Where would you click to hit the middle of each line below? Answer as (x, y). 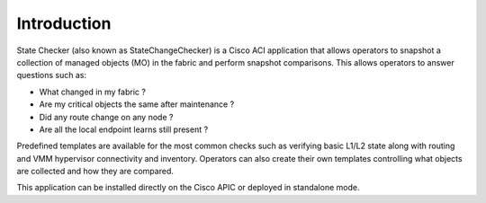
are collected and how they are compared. (95, 172)
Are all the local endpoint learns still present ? (124, 129)
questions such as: (52, 75)
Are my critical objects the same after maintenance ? (137, 104)
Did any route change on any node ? (106, 117)
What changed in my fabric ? (92, 92)
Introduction (64, 23)
